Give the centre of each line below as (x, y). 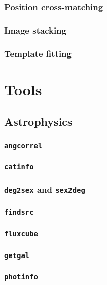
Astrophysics (38, 121)
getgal (17, 255)
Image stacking (35, 30)
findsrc (19, 212)
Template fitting (38, 53)
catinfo (19, 167)
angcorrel (23, 145)
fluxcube (21, 234)
